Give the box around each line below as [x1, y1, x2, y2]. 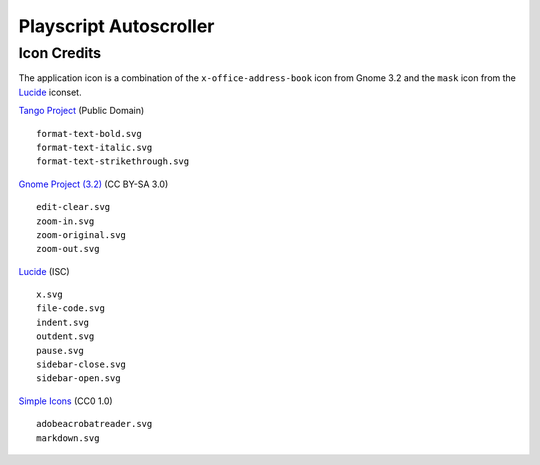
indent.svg [36, 316, 90, 328]
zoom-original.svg [36, 229, 127, 240]
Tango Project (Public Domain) [18, 105, 145, 117]
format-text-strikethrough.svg [36, 156, 190, 167]
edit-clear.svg [36, 201, 111, 213]
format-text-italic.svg [36, 141, 153, 153]
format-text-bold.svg [36, 128, 142, 139]
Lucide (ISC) [18, 265, 70, 277]
